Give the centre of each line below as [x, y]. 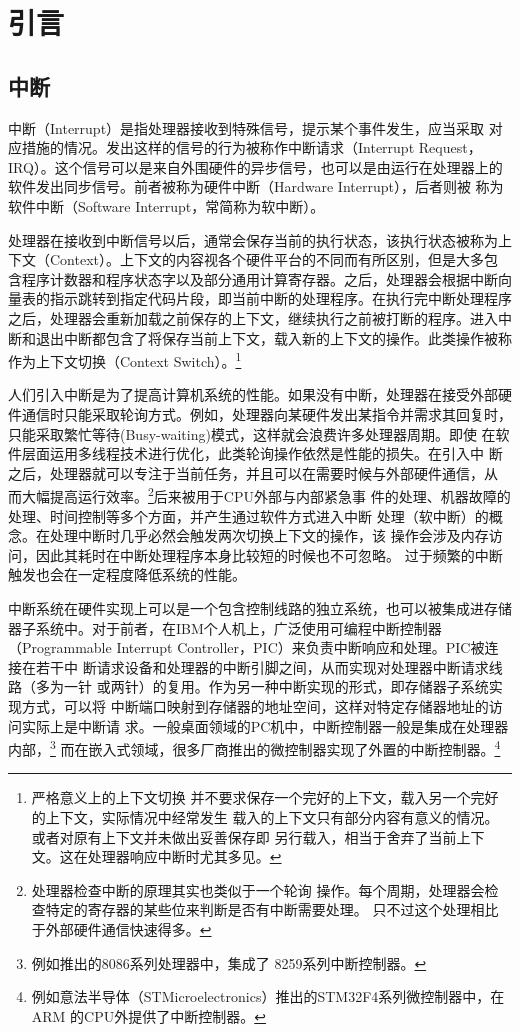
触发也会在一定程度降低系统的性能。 [127, 574]
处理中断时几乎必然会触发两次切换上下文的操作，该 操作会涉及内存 [269, 535]
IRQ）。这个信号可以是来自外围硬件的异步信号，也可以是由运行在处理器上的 [255, 166]
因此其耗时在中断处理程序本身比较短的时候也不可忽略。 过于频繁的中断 [269, 554]
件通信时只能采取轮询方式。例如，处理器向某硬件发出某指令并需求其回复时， [260, 413]
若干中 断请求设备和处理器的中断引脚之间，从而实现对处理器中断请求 [262, 666]
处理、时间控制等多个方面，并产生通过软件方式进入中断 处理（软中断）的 [248, 515]
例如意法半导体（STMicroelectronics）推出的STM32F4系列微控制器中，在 [268, 996]
